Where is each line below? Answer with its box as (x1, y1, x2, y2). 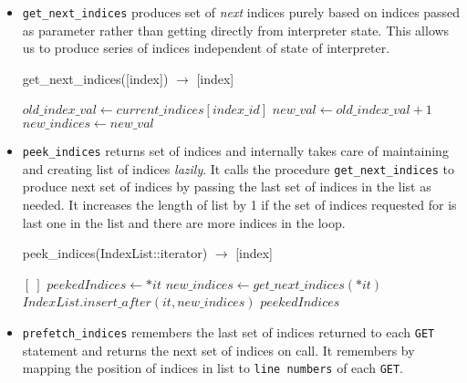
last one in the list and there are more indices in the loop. (22, 212, 346, 232)
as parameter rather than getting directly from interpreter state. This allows (22, 20, 450, 39)
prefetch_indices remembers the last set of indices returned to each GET (22, 322, 435, 341)
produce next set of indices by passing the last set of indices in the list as (22, 177, 431, 196)
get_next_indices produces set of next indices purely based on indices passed (22, 3, 461, 21)
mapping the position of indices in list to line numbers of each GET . (22, 358, 404, 378)
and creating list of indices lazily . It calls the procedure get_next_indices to (22, 159, 454, 178)
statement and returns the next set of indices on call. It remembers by (22, 340, 415, 359)
